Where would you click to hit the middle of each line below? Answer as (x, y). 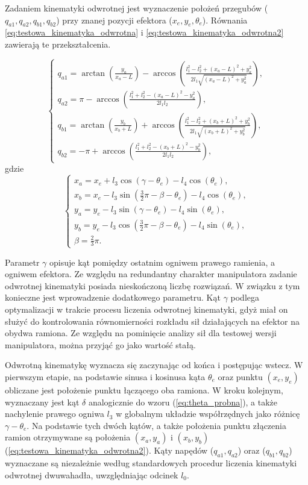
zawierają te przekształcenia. (58, 44)
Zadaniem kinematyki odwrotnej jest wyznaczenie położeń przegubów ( (137, 8)
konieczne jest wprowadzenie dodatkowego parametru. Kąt (113, 297)
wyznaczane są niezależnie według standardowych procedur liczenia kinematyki (151, 463)
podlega (245, 297)
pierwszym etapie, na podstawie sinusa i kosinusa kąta (105, 376)
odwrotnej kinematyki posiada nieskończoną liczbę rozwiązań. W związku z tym (152, 285)
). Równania (225, 20)
